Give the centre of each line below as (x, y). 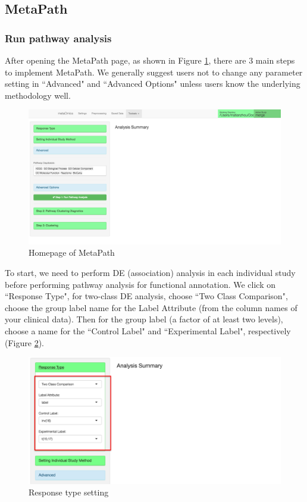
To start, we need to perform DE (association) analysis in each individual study (150, 273)
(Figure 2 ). (24, 342)
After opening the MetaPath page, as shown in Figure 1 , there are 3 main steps (150, 60)
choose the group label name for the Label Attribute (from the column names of (151, 307)
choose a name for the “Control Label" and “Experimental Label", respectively (148, 331)
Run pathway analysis (58, 38)
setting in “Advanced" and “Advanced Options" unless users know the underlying (153, 84)
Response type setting (69, 492)
